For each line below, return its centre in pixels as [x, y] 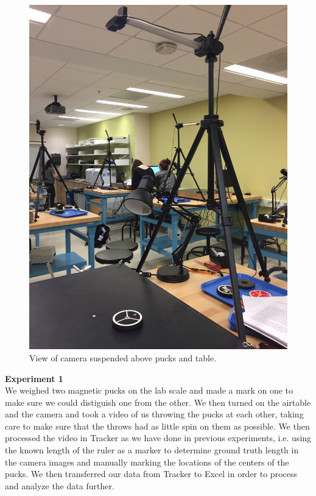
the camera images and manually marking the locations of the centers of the [147, 462]
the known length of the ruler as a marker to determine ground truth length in [152, 450]
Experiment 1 [34, 378]
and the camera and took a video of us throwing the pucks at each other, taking [154, 414]
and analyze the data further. [60, 485]
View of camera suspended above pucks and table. [123, 357]
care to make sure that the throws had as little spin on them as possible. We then [157, 426]
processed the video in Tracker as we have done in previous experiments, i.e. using [158, 438]
